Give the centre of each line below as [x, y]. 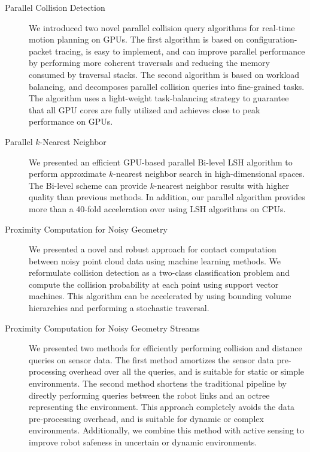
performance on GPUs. [71, 121]
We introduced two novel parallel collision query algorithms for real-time [162, 27]
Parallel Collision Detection [55, 7]
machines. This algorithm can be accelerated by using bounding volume [160, 296]
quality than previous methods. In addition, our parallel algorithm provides [167, 197]
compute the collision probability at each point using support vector [154, 284]
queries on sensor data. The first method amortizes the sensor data [151, 359]
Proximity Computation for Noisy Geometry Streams [102, 328]
